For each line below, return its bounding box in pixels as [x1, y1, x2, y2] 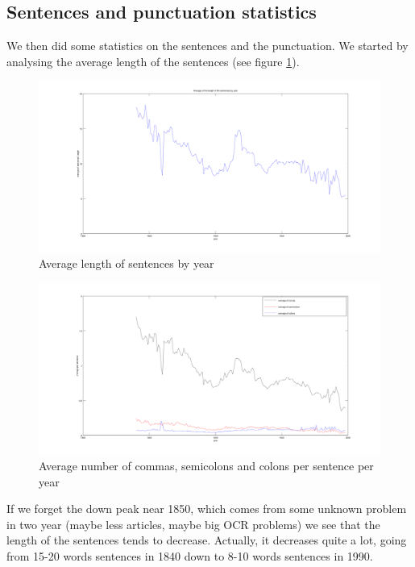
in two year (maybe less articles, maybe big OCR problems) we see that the [6, 515, 380, 532]
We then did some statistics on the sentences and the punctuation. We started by [6, 37, 409, 54]
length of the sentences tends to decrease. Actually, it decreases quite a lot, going [6, 532, 407, 548]
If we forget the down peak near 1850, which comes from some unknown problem [6, 500, 407, 517]
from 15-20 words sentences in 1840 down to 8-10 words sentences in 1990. [6, 547, 373, 564]
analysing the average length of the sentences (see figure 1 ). [6, 52, 300, 69]
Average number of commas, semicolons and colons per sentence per [39, 457, 374, 473]
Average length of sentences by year [39, 255, 214, 272]
